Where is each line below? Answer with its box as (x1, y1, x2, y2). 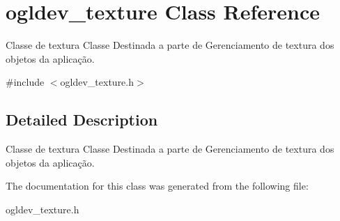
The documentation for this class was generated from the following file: (6, 178, 309, 193)
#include (6, 75, 45, 89)
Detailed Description (6, 109, 158, 130)
